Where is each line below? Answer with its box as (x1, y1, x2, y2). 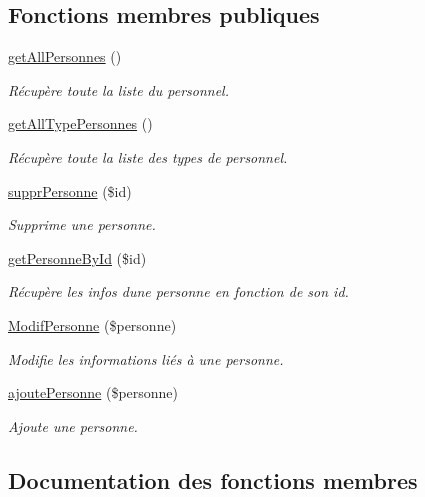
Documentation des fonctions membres (8, 464, 418, 495)
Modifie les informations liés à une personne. (8, 348, 284, 369)
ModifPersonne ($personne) (8, 314, 177, 335)
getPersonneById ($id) (8, 247, 147, 268)
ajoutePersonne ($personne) (8, 382, 179, 403)
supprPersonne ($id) (8, 180, 132, 201)
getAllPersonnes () (8, 46, 122, 67)
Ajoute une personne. (8, 415, 138, 436)
